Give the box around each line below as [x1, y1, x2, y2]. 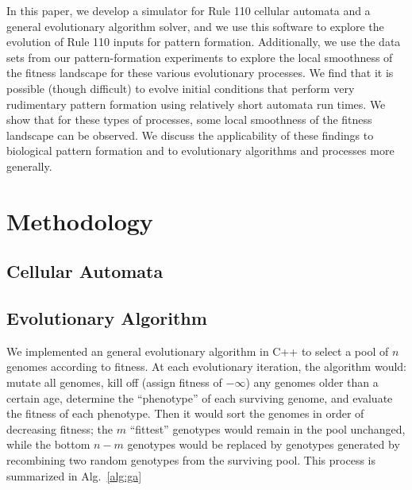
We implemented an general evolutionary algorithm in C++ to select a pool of [6, 342, 389, 359]
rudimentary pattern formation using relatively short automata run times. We [6, 95, 386, 112]
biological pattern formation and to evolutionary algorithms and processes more [6, 142, 395, 159]
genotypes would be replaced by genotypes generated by [127, 436, 400, 453]
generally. [6, 157, 52, 174]
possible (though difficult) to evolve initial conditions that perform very [6, 79, 355, 96]
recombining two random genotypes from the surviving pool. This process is [6, 452, 375, 469]
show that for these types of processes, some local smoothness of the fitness [6, 111, 372, 128]
